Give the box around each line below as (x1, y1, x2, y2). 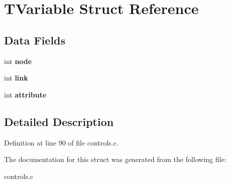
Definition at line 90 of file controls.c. (4, 137, 119, 147)
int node (4, 55, 32, 66)
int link (4, 72, 28, 83)
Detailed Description (4, 113, 114, 129)
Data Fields (4, 32, 66, 47)
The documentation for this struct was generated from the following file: (4, 154, 226, 164)
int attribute (4, 89, 47, 99)
